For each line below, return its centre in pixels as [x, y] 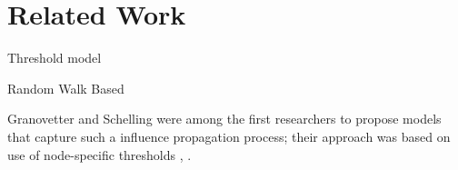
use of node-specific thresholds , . [100, 154]
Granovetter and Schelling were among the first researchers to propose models [224, 119]
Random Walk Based [66, 88]
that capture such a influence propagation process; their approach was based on [229, 136]
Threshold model [55, 58]
